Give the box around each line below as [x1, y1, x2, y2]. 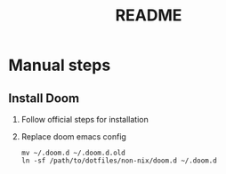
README [115, 5, 182, 26]
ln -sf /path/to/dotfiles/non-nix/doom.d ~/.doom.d [20, 156, 217, 165]
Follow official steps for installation [20, 115, 149, 124]
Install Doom [8, 91, 80, 106]
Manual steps [8, 55, 111, 75]
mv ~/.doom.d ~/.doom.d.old [20, 148, 125, 157]
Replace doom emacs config [20, 131, 126, 142]
